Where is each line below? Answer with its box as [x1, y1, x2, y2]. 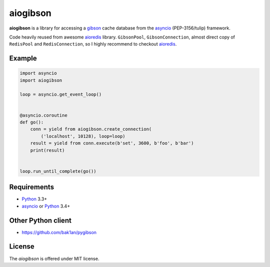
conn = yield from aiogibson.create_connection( [30, 126, 152, 132]
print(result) [30, 147, 65, 153]
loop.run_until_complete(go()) [19, 168, 97, 174]
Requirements [9, 183, 54, 191]
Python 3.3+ [21, 196, 47, 202]
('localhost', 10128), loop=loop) [40, 133, 125, 139]
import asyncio [19, 70, 57, 76]
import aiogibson [19, 77, 62, 83]
